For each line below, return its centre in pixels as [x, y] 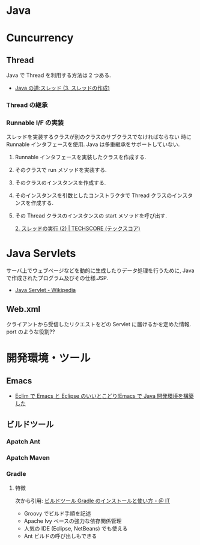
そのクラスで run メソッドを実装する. [61, 170]
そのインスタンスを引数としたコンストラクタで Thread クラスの [93, 195]
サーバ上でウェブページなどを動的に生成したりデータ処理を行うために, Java [100, 270]
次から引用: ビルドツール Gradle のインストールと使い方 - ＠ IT [92, 501]
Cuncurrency [40, 38]
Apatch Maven [28, 458]
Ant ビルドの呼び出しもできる [60, 536]
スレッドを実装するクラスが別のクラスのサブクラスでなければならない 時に [99, 137]
